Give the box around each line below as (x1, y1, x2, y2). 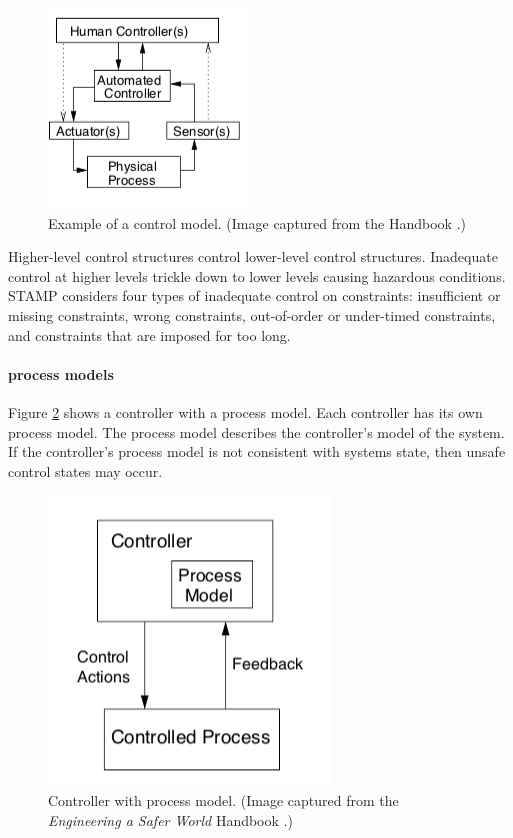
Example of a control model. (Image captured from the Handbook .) (48, 212, 467, 233)
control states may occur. (8, 460, 163, 481)
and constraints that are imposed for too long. (8, 324, 291, 345)
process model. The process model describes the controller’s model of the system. (8, 421, 505, 442)
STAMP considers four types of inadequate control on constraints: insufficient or (8, 285, 501, 306)
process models (8, 363, 114, 384)
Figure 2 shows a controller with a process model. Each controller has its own (8, 401, 483, 422)
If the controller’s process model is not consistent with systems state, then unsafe (8, 441, 506, 462)
